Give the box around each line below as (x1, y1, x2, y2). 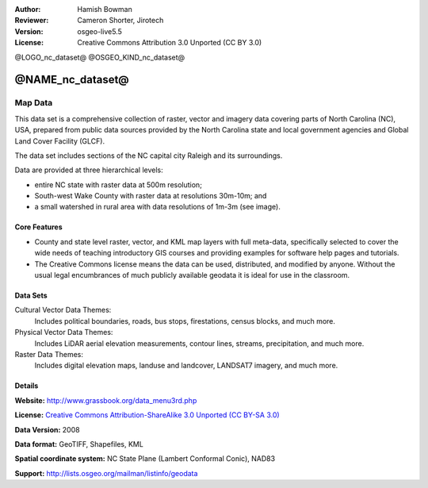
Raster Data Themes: (14, 349, 83, 359)
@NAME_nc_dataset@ (14, 73, 130, 86)
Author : (14, 5, 41, 13)
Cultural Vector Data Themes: (14, 305, 112, 315)
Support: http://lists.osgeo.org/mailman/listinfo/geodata (14, 468, 198, 478)
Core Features (14, 222, 63, 232)
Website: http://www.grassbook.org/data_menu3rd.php (14, 395, 197, 405)
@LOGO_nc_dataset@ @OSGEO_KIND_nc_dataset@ (14, 52, 185, 62)
